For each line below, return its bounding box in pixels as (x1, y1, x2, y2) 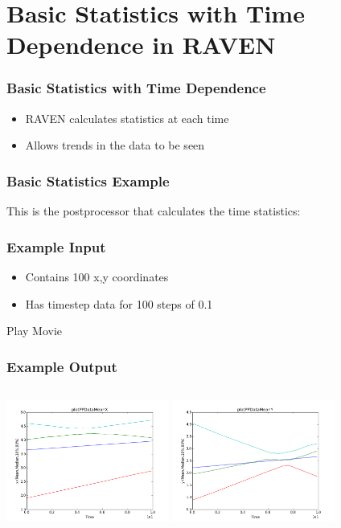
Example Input (6, 236, 106, 256)
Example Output (6, 356, 117, 376)
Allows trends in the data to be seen (25, 137, 205, 153)
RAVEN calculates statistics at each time (25, 109, 229, 126)
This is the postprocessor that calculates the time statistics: (6, 203, 301, 219)
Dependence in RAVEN (6, 28, 276, 61)
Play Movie (6, 322, 63, 339)
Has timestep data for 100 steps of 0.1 (25, 295, 213, 312)
